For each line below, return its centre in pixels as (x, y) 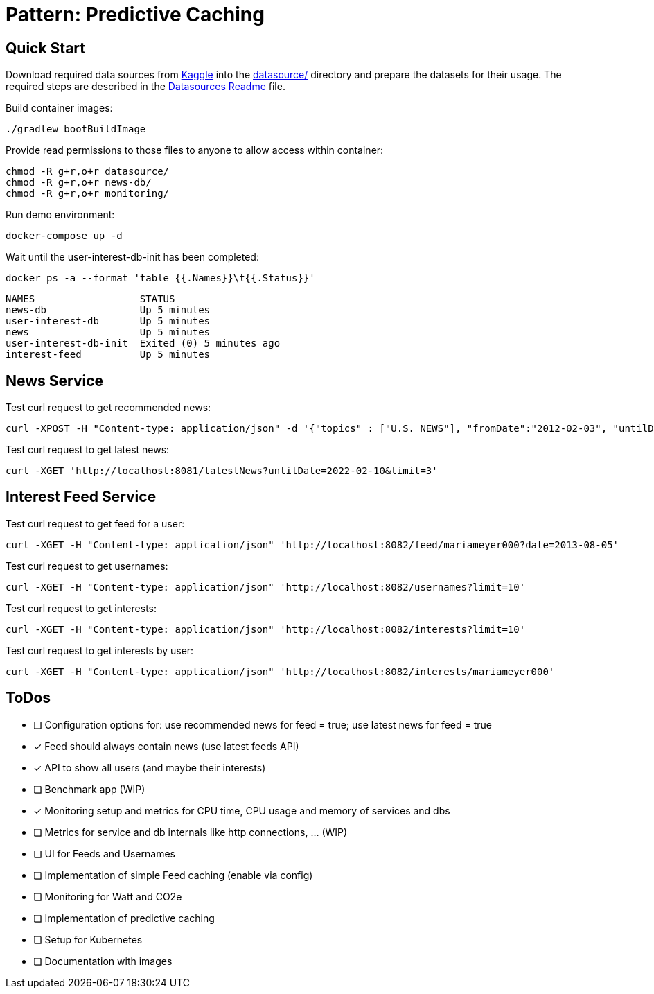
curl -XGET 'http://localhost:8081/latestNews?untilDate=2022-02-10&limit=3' (222, 471)
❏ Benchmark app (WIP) (89, 789)
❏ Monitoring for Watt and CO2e (108, 896)
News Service (55, 381)
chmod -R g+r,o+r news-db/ (79, 183)
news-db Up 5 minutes (108, 310)
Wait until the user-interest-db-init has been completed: (132, 257)
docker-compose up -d (64, 236)
